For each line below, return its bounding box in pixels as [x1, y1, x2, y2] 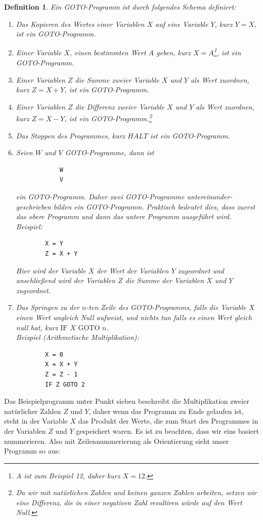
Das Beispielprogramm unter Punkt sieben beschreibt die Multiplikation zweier [4, 396, 249, 406]
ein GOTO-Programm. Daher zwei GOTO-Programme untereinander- [16, 191, 233, 202]
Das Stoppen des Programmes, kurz [16, 130, 125, 141]
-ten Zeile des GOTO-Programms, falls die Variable [86, 302, 246, 313]
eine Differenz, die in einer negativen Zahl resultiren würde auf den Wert [16, 497, 242, 507]
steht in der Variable [4, 415, 68, 426]
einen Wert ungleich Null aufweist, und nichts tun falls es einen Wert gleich [16, 311, 252, 322]
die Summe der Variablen [125, 275, 204, 286]
